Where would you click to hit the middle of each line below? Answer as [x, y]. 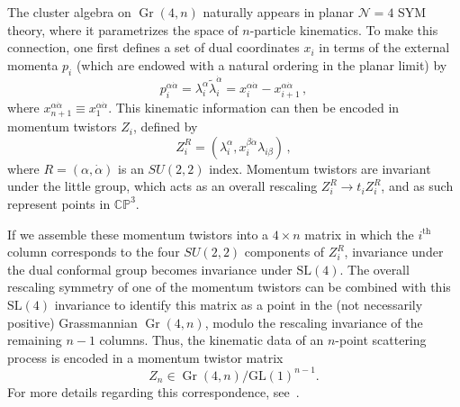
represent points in [59, 203]
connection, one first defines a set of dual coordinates [153, 47]
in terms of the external [384, 47]
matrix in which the [359, 234]
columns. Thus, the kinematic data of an [212, 340]
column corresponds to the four [94, 252]
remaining [35, 340]
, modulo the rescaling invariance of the [314, 322]
